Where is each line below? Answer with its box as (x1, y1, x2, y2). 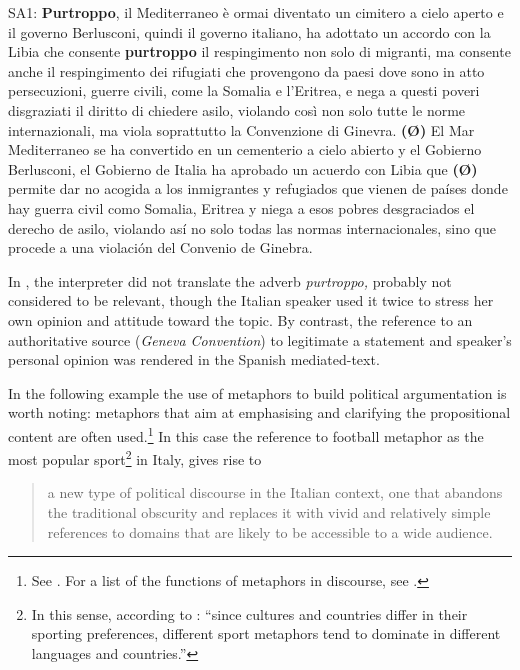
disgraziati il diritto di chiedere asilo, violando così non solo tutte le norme (8, 99, 466, 120)
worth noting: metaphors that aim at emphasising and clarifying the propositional (8, 402, 511, 423)
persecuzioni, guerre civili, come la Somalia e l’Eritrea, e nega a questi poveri (8, 80, 480, 101)
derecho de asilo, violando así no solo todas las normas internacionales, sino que (8, 217, 496, 238)
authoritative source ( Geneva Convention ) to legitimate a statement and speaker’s (8, 329, 512, 350)
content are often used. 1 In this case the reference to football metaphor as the (8, 422, 484, 446)
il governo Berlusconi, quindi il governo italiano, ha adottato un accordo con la (8, 21, 491, 42)
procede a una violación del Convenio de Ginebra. (8, 237, 313, 258)
